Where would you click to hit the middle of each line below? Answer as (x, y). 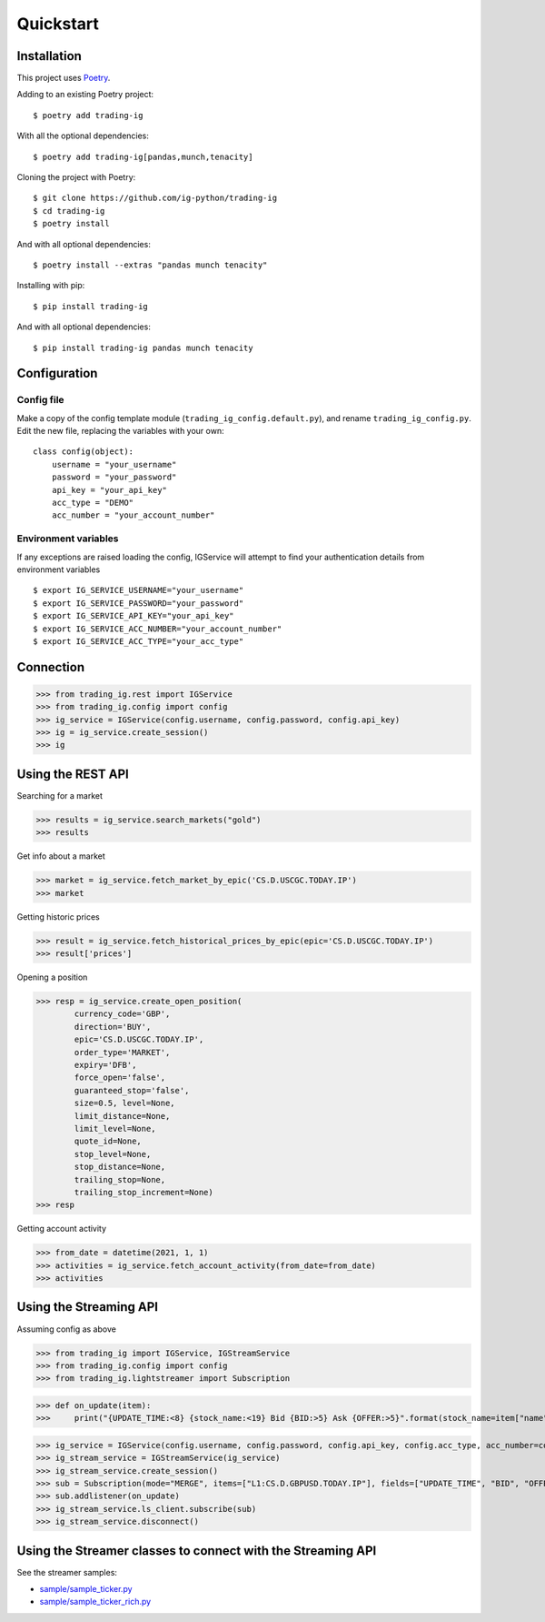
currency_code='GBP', (122, 1014)
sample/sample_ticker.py (86, 1589)
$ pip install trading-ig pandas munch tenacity (143, 348)
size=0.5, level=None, (125, 1103)
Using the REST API (73, 774)
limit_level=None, (115, 1128)
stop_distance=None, (120, 1167)
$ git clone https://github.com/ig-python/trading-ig (155, 198)
